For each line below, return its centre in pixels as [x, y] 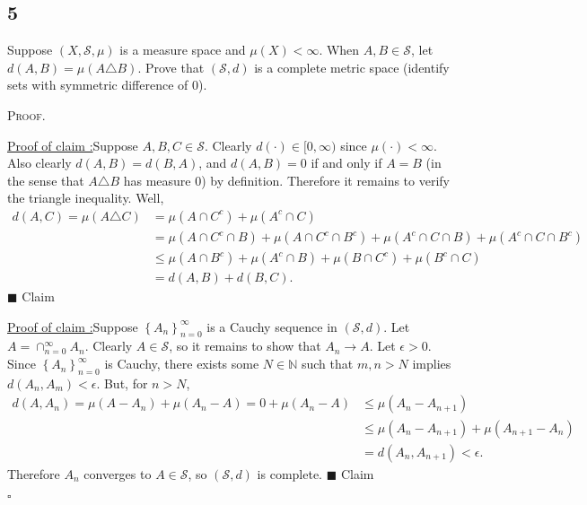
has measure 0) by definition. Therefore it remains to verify [286, 180]
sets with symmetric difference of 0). [107, 85]
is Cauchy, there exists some [182, 364]
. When [339, 50]
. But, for [122, 383]
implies [432, 364]
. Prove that [171, 67]
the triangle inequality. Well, [86, 198]
